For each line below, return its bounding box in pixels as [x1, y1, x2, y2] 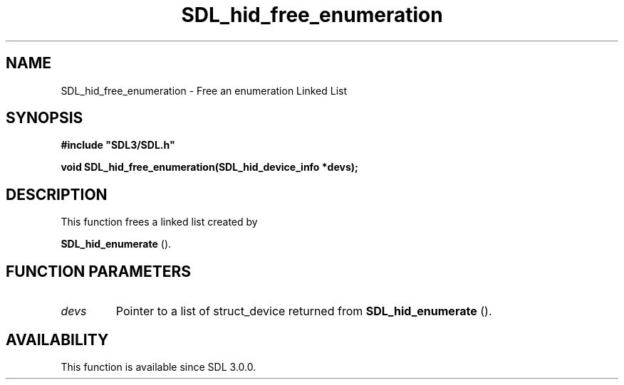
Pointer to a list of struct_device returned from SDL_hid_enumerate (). [115, 304, 492, 319]
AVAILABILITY [6, 330, 109, 349]
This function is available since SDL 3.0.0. [61, 360, 256, 373]
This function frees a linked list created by [61, 216, 258, 228]
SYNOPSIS [6, 109, 83, 127]
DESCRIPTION [6, 185, 108, 204]
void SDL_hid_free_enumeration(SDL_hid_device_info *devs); [61, 161, 358, 174]
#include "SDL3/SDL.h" [61, 139, 175, 152]
